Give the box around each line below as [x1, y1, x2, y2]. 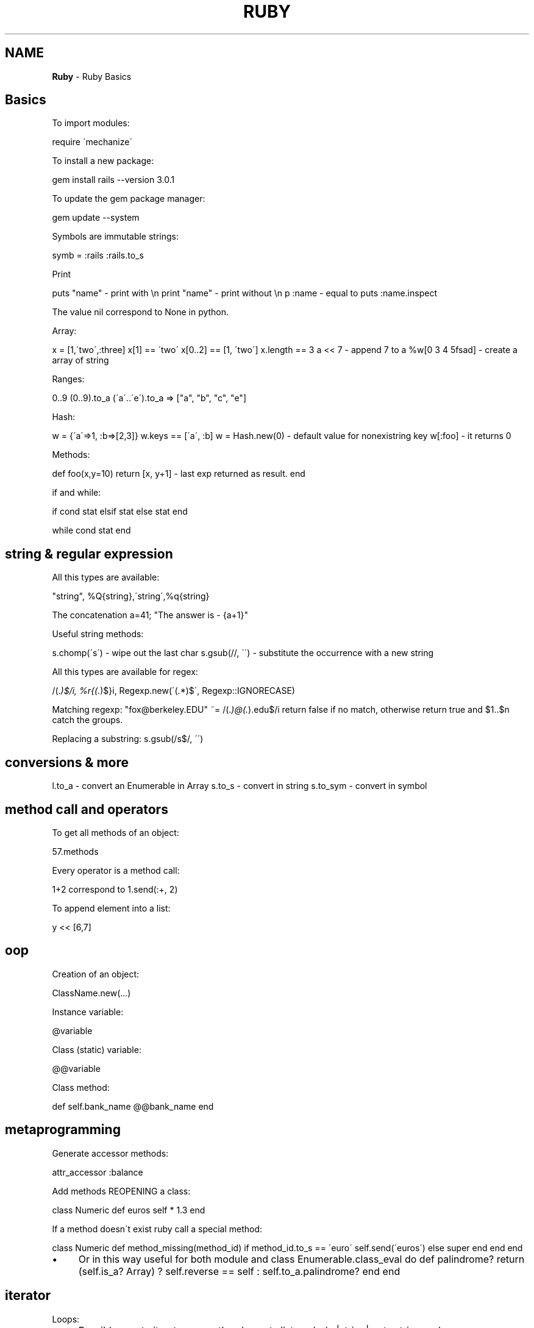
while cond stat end [52, 525, 131, 536]
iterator [5, 1288, 51, 1304]
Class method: [52, 1082, 110, 1093]
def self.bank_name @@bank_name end [52, 1101, 214, 1112]
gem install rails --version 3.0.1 [52, 174, 175, 185]
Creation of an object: [52, 968, 140, 979]
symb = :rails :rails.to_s [52, 250, 144, 261]
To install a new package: [52, 155, 154, 166]
